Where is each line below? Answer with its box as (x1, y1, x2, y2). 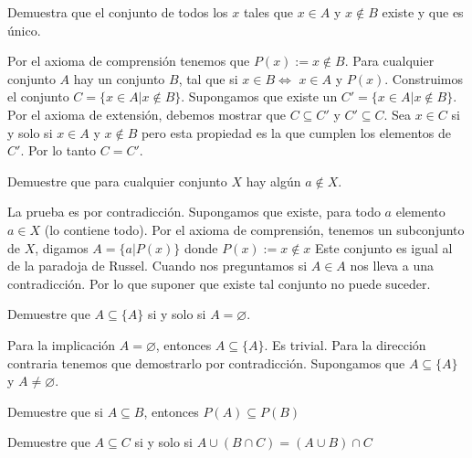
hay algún (246, 171, 301, 190)
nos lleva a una (350, 256, 434, 275)
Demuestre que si (7, 401, 103, 421)
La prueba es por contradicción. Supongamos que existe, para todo (7, 202, 381, 221)
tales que (243, 3, 294, 21)
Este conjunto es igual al (315, 238, 453, 257)
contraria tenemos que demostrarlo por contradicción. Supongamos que (7, 353, 405, 372)
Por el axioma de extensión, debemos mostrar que (7, 104, 287, 123)
